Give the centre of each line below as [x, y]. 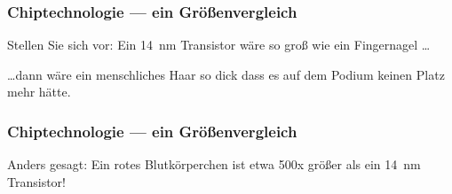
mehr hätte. [39, 92]
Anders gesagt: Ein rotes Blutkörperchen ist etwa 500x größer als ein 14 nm [214, 164]
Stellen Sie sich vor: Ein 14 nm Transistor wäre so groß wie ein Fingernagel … [219, 45]
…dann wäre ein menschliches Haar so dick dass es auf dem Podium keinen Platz [226, 74]
